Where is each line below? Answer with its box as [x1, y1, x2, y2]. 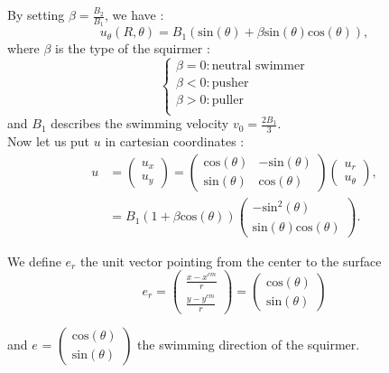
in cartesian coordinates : [105, 132, 245, 151]
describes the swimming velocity [51, 114, 229, 133]
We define [7, 251, 61, 270]
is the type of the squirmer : [55, 39, 210, 58]
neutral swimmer [211, 60, 305, 73]
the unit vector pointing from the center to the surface [79, 251, 382, 270]
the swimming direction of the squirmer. [137, 334, 360, 353]
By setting [7, 5, 65, 23]
